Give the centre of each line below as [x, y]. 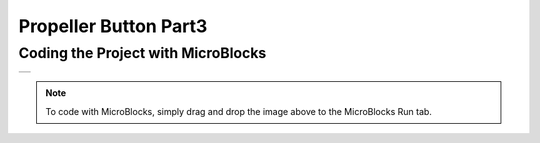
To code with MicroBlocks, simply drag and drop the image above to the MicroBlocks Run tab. [238, 111]
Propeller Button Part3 [113, 26]
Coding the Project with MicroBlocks [142, 53]
